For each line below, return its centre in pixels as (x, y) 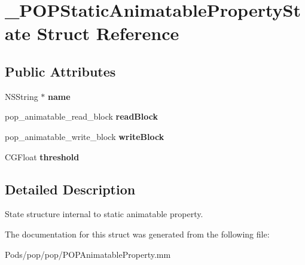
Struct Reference (108, 33)
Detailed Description (70, 189)
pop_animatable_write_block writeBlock (85, 136)
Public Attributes (60, 71)
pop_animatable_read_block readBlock (81, 116)
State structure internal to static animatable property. (104, 214)
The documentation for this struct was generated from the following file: (137, 234)
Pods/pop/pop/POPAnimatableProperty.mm (88, 254)
